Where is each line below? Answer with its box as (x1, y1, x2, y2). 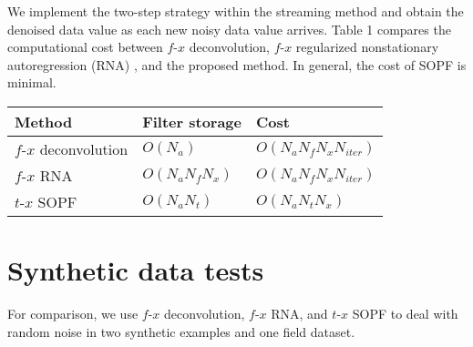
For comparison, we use (7, 304, 139, 323)
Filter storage (142, 110, 242, 132)
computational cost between (7, 37, 163, 56)
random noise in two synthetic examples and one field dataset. (7, 321, 355, 341)
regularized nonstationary (295, 37, 439, 56)
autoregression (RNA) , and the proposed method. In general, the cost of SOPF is (7, 55, 467, 74)
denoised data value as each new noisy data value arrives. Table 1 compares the (7, 19, 451, 38)
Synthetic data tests (7, 251, 264, 289)
